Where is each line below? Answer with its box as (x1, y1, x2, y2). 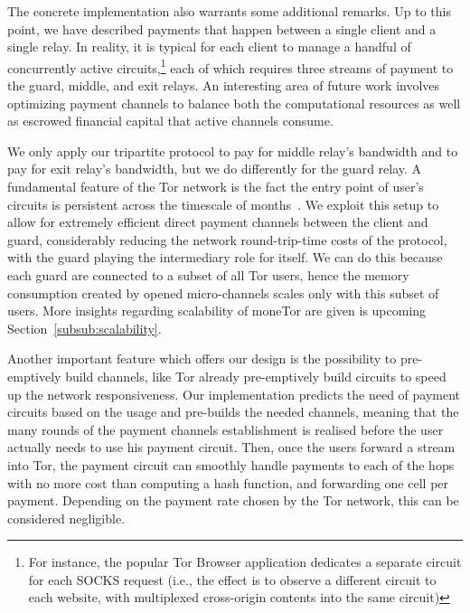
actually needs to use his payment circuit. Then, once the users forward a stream (7, 438, 456, 457)
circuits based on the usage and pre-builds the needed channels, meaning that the (7, 402, 459, 421)
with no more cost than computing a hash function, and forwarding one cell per (7, 473, 449, 492)
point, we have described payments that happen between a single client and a (7, 19, 437, 38)
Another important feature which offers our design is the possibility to (7, 349, 397, 368)
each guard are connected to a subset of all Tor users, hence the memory (7, 265, 409, 284)
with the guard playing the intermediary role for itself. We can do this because (7, 248, 443, 267)
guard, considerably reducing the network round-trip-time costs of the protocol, (7, 230, 447, 249)
